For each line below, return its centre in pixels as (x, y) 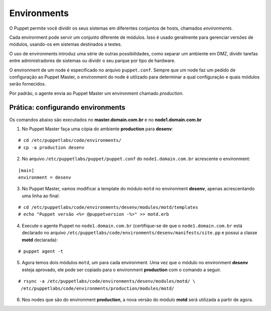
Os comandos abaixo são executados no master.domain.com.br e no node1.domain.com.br (105, 120)
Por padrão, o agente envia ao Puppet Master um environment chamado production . (96, 93)
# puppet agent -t (41, 251)
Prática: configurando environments (67, 107)
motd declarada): (40, 240)
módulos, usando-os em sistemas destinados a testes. (66, 44)
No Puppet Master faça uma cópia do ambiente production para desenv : (97, 129)
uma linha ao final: (41, 196)
